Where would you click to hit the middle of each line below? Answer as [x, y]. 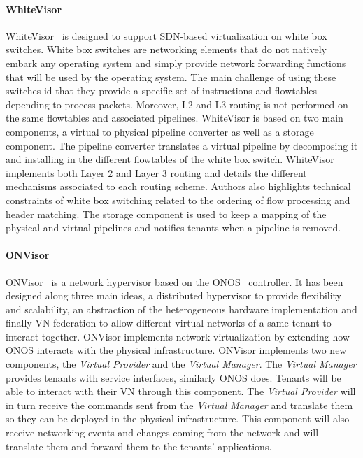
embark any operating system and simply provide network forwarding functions [176, 63]
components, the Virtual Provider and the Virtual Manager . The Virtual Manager [181, 364]
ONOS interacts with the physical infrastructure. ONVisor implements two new [176, 350]
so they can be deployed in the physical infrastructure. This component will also [178, 418]
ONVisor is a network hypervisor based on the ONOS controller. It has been [175, 281]
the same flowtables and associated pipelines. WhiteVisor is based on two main [175, 118]
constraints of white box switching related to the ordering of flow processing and [178, 200]
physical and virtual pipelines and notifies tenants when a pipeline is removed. [173, 228]
